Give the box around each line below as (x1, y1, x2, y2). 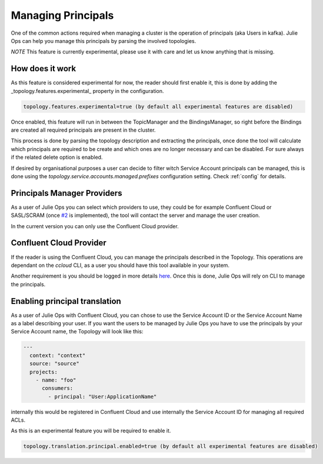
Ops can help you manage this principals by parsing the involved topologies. (11, 37, 197, 44)
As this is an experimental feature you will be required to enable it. (11, 427, 171, 435)
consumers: (42, 385, 74, 392)
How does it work (11, 64, 76, 74)
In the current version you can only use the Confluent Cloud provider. (11, 222, 179, 229)
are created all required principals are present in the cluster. (11, 126, 156, 133)
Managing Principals (11, 9, 114, 22)
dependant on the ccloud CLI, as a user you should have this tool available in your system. (11, 262, 229, 269)
